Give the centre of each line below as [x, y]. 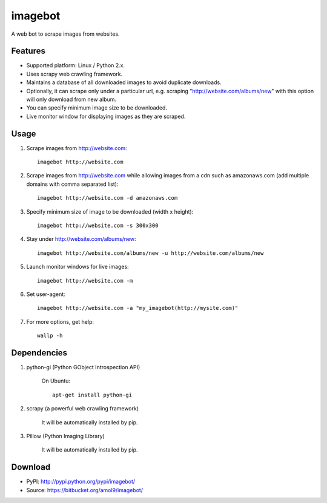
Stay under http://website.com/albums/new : [81, 239]
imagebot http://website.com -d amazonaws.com [107, 198]
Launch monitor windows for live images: [78, 267]
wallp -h [50, 336]
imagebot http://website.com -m [85, 281]
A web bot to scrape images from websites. [66, 34]
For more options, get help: [60, 321]
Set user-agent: [46, 294]
